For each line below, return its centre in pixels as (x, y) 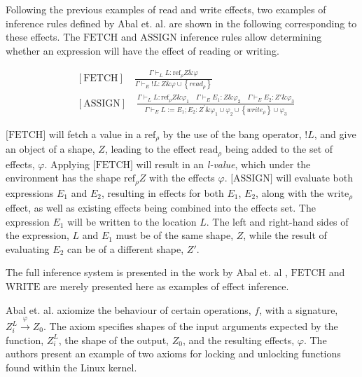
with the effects (182, 178)
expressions (30, 192)
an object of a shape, (50, 149)
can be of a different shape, (125, 248)
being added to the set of (279, 149)
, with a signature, (299, 309)
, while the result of (285, 235)
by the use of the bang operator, (232, 133)
